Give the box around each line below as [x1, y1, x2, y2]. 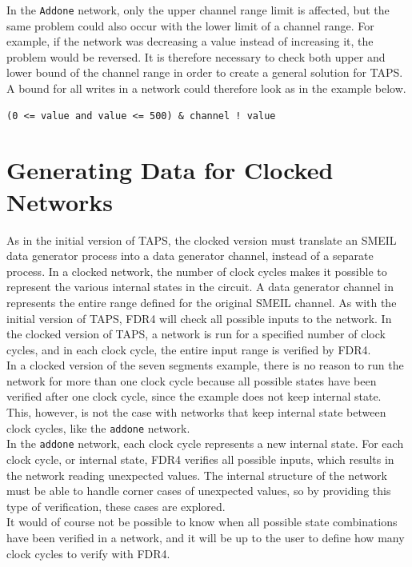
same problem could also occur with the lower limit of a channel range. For [6, 17, 374, 34]
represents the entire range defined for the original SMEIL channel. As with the [6, 293, 397, 310]
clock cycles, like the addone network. [6, 419, 190, 436]
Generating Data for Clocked [6, 154, 334, 186]
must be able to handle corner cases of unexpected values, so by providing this [6, 482, 391, 499]
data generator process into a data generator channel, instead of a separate [6, 247, 374, 264]
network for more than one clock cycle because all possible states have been [6, 372, 377, 389]
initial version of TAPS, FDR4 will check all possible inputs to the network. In [6, 309, 392, 326]
